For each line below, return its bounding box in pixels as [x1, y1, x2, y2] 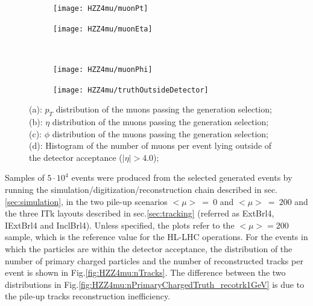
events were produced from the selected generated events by [71, 171, 292, 184]
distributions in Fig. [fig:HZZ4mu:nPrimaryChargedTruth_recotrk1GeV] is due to [5, 278, 305, 290]
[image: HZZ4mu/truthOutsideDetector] [53, 85, 209, 94]
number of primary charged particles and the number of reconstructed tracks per [5, 254, 303, 267]
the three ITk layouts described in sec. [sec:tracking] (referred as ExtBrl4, [5, 207, 274, 220]
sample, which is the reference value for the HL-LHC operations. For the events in [5, 230, 308, 243]
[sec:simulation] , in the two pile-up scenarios [5, 195, 168, 207]
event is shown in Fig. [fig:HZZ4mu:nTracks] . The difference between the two [5, 266, 286, 279]
